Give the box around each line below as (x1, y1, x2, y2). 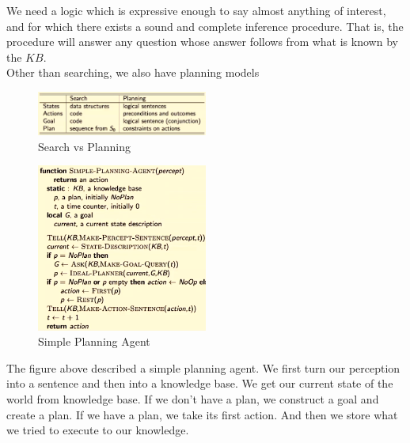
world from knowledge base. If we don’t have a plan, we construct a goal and (6, 391, 379, 407)
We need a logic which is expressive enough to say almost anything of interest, (6, 2, 386, 18)
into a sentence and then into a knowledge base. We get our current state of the (6, 375, 393, 392)
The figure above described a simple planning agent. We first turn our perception (6, 359, 401, 376)
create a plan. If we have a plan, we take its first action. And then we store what (6, 406, 398, 422)
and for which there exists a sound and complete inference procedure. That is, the (6, 17, 404, 34)
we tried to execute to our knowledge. (6, 422, 189, 438)
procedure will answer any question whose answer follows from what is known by (6, 33, 398, 50)
